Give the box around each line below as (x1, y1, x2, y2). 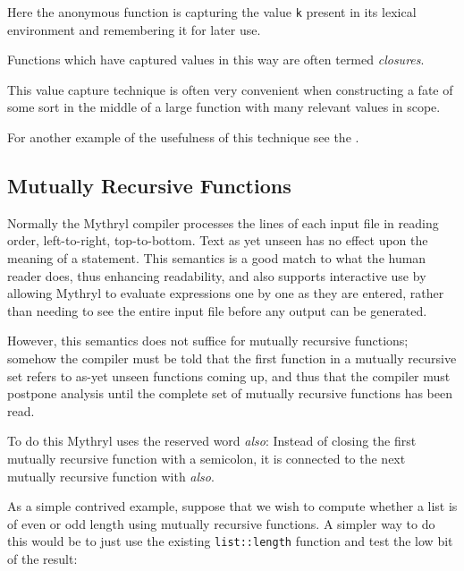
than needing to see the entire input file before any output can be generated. (7, 301, 427, 320)
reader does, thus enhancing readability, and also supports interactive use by (7, 266, 426, 285)
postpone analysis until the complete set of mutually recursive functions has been (7, 384, 453, 403)
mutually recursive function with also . (7, 466, 215, 485)
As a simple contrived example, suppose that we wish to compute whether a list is (7, 497, 458, 516)
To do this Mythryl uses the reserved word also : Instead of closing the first (7, 431, 417, 450)
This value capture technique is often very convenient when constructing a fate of (7, 80, 453, 98)
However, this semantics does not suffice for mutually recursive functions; (7, 331, 409, 350)
